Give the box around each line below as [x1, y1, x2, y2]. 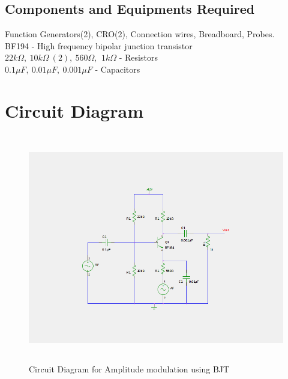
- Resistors [119, 51, 158, 64]
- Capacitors [95, 62, 140, 75]
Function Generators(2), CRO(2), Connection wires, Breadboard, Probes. [5, 28, 275, 40]
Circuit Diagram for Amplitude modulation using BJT [29, 363, 230, 375]
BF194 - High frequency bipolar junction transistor [5, 39, 193, 52]
